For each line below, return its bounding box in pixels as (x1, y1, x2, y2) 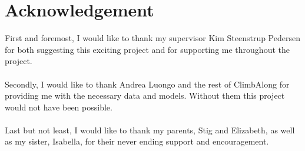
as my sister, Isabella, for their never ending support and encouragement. (5, 135, 269, 147)
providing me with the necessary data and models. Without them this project (5, 89, 285, 102)
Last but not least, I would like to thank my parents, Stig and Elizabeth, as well (5, 123, 295, 136)
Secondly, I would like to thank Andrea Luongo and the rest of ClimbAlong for (5, 78, 290, 90)
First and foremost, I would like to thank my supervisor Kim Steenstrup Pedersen (5, 32, 300, 44)
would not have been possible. (5, 100, 112, 113)
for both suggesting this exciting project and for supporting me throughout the (5, 43, 290, 55)
